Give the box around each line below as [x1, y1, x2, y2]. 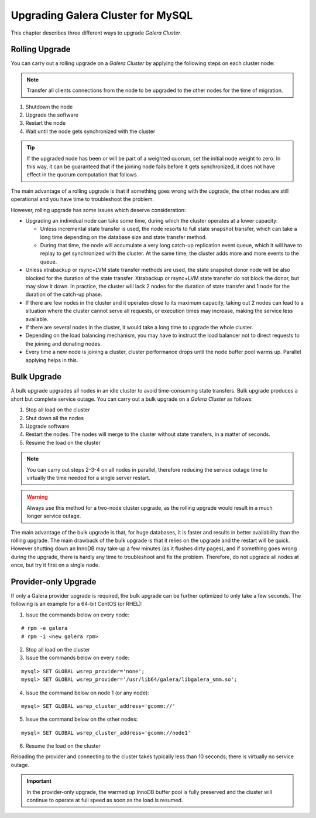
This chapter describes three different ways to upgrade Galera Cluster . [11, 29, 182, 36]
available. [25, 315, 49, 322]
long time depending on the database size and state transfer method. [40, 233, 207, 240]
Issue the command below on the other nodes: [25, 715, 138, 723]
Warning [26, 493, 48, 500]
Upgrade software [25, 422, 70, 430]
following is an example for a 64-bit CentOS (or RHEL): [11, 601, 143, 608]
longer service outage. [26, 513, 81, 520]
